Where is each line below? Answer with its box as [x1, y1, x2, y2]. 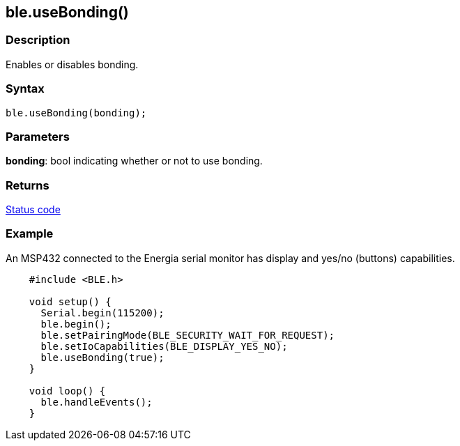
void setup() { [29, 295, 112, 307]
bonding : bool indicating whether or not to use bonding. [6, 155, 263, 167]
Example [6, 226, 54, 241]
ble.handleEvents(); [40, 396, 153, 408]
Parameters [6, 129, 70, 144]
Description [6, 33, 70, 47]
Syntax [6, 82, 45, 96]
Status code [6, 203, 61, 216]
